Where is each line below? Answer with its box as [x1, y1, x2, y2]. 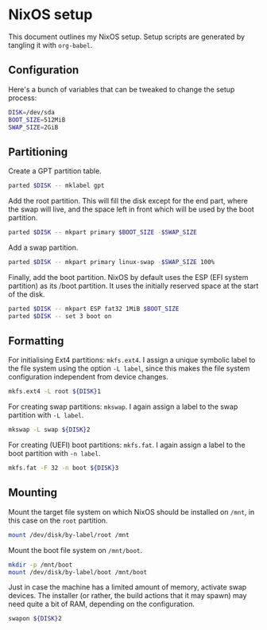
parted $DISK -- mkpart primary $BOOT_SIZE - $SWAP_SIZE [8, 228, 197, 236]
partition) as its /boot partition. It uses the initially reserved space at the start [8, 281, 259, 290]
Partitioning [8, 145, 68, 158]
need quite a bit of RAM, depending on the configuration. [8, 599, 195, 609]
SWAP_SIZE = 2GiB [8, 123, 59, 131]
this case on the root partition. [8, 515, 108, 525]
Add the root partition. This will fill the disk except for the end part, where [8, 196, 248, 206]
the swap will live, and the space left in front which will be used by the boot [8, 204, 254, 214]
